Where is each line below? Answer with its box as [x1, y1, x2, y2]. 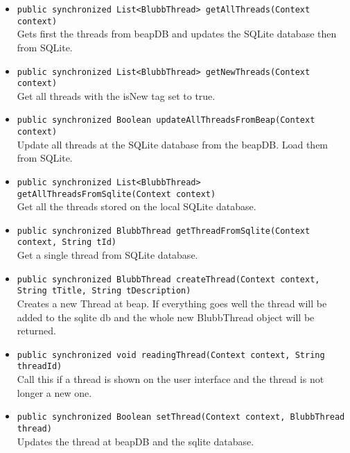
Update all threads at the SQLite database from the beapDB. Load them [17, 137, 329, 151]
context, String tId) [17, 237, 116, 248]
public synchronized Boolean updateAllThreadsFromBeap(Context [17, 115, 315, 126]
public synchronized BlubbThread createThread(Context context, [17, 274, 320, 284]
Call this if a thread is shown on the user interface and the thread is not [17, 372, 324, 386]
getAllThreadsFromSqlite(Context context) [17, 189, 216, 199]
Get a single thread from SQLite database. [17, 248, 198, 262]
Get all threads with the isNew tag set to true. [17, 88, 216, 103]
